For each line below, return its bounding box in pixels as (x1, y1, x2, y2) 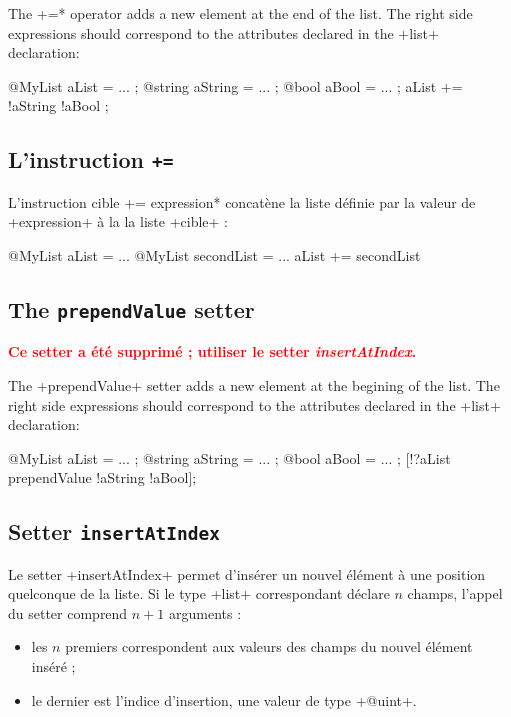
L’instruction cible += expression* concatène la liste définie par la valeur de (8, 191, 476, 212)
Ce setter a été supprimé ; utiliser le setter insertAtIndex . (8, 341, 417, 362)
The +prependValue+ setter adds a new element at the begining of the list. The (8, 374, 500, 395)
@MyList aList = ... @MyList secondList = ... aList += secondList (8, 244, 421, 265)
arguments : (169, 602, 242, 623)
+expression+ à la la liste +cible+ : (8, 211, 228, 232)
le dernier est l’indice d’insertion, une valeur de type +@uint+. (31, 689, 417, 710)
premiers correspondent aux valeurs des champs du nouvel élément (65, 636, 473, 657)
